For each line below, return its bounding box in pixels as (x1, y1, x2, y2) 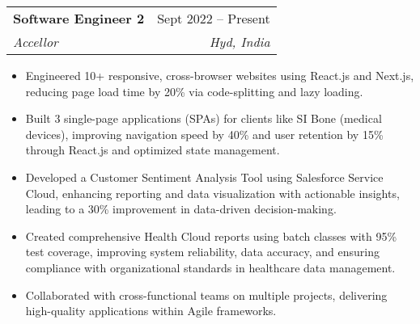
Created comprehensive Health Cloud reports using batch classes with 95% (25, 227, 397, 244)
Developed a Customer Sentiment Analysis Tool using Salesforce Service (25, 168, 384, 185)
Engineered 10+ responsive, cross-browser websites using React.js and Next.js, (25, 67, 414, 83)
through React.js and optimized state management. (25, 141, 280, 158)
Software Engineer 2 (13, 9, 145, 27)
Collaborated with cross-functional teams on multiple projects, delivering (25, 286, 388, 303)
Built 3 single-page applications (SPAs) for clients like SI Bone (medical (25, 110, 382, 127)
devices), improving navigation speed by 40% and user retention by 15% (25, 125, 384, 142)
